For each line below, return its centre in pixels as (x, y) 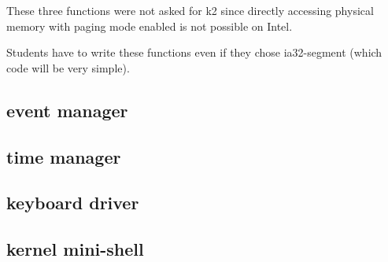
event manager (67, 110)
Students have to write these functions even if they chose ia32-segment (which (194, 52)
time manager (64, 156)
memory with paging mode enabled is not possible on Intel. (150, 26)
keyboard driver (73, 203)
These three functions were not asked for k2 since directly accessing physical (190, 10)
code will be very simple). (68, 67)
